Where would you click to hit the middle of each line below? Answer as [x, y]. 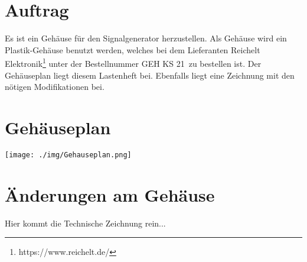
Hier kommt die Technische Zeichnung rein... [85, 223]
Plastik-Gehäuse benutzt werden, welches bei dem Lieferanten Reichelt [133, 49]
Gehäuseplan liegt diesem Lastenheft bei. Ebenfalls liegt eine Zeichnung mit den [150, 75]
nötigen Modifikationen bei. [55, 87]
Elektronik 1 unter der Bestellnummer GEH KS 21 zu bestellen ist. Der [133, 62]
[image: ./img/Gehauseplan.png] [68, 155]
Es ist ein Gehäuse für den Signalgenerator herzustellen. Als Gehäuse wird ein [146, 38]
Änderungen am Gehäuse [110, 194]
